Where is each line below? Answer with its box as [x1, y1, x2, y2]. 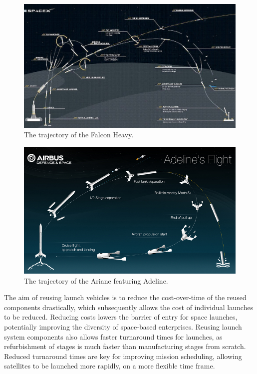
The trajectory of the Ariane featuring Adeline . [24, 275, 168, 286]
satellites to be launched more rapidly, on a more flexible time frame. [4, 361, 215, 371]
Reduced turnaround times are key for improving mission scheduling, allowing [4, 351, 242, 361]
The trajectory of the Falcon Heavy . [24, 129, 134, 140]
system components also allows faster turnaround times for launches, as [4, 331, 223, 342]
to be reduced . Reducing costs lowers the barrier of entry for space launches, [4, 312, 238, 322]
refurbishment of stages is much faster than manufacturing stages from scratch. [4, 341, 246, 352]
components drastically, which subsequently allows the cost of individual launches [4, 302, 254, 312]
